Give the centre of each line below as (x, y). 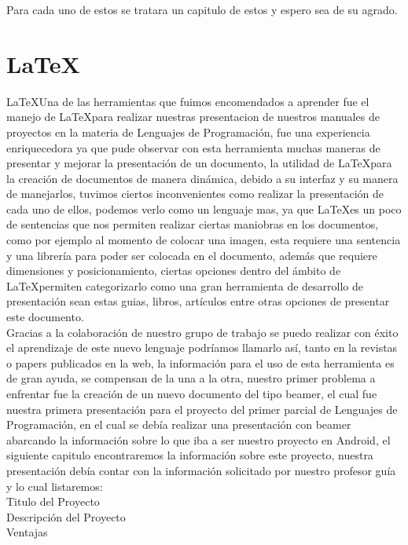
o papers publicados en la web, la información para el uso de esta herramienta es (200, 362)
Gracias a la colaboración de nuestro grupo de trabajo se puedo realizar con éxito (202, 332)
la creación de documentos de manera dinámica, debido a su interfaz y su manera (202, 178)
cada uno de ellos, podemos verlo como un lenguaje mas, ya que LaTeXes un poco (204, 208)
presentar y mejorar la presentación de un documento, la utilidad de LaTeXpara (199, 163)
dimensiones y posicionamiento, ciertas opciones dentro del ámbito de (174, 271)
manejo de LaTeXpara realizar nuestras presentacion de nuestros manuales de (193, 117)
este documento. (45, 317)
